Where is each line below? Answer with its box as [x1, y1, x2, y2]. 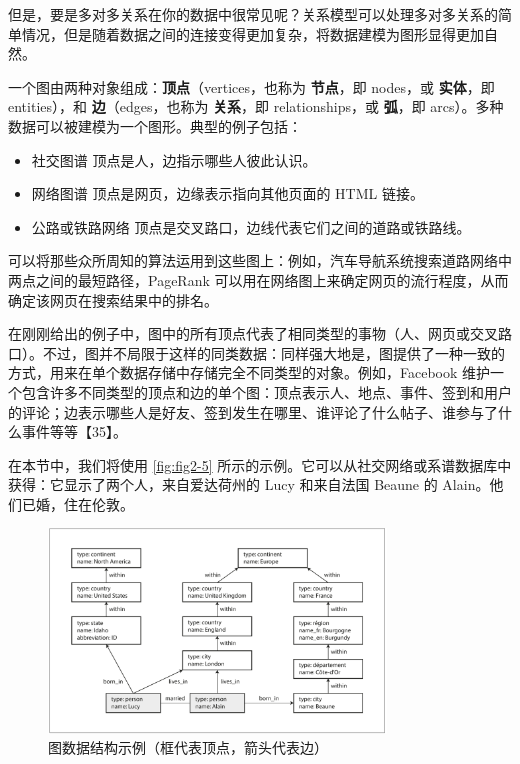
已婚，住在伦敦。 [21, 493, 134, 514]
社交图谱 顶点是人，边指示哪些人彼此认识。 [31, 149, 317, 170]
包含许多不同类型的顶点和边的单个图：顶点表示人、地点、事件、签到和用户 [21, 381, 512, 402]
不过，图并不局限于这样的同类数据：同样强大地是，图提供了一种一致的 [42, 342, 505, 363]
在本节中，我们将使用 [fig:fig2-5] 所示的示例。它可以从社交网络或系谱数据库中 [8, 454, 512, 475]
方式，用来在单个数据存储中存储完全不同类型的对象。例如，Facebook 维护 [8, 362, 491, 383]
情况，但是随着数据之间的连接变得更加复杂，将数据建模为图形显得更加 [21, 23, 484, 44]
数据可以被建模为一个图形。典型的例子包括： [8, 115, 302, 136]
